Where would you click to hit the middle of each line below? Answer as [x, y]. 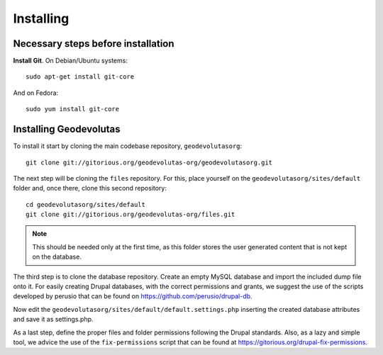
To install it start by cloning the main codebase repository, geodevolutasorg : [128, 146]
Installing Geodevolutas [67, 129]
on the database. [57, 257]
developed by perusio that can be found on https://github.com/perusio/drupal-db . [133, 296]
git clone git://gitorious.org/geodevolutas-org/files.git [131, 215]
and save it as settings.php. [53, 320]
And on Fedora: [36, 93]
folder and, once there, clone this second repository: [90, 188]
